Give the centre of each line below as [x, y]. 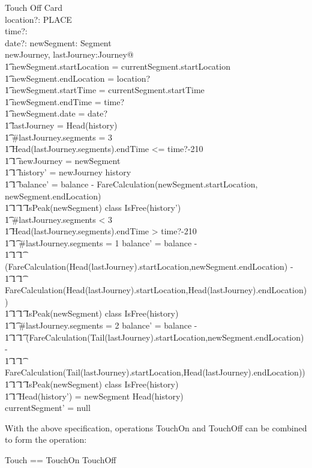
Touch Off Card [34, 7]
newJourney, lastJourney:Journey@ [69, 54]
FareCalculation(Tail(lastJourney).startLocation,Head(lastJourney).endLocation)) [155, 372]
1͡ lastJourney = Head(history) [61, 125]
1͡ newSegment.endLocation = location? [78, 78]
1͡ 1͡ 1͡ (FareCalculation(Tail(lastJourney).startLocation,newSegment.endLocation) [154, 337]
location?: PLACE [38, 19]
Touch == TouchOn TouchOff [61, 459]
